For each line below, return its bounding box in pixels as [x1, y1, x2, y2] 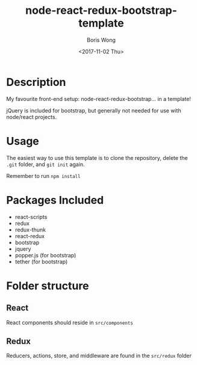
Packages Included [6, 193, 104, 207]
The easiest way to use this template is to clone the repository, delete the [6, 154, 188, 161]
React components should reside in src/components [6, 319, 134, 326]
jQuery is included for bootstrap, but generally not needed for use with [6, 106, 182, 114]
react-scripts [14, 213, 48, 220]
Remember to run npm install [6, 172, 81, 179]
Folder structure [6, 279, 89, 292]
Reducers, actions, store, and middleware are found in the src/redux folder [6, 352, 192, 360]
